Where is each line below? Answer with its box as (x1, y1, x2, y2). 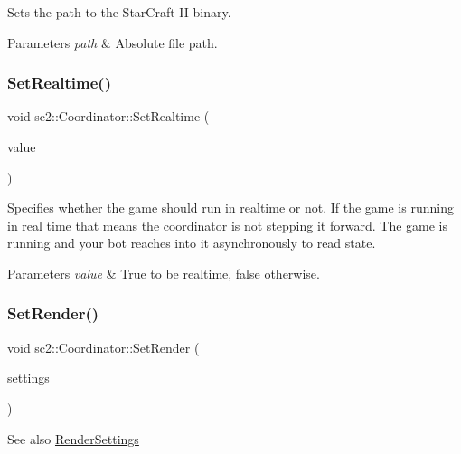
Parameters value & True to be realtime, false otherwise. (7, 263, 320, 282)
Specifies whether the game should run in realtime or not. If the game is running (7, 198, 454, 217)
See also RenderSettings (7, 429, 139, 448)
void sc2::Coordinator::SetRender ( (7, 337, 200, 356)
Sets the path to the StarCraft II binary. (7, 3, 231, 21)
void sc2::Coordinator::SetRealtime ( (7, 107, 210, 126)
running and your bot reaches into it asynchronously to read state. (7, 233, 376, 252)
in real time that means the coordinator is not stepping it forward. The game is (7, 215, 447, 234)
